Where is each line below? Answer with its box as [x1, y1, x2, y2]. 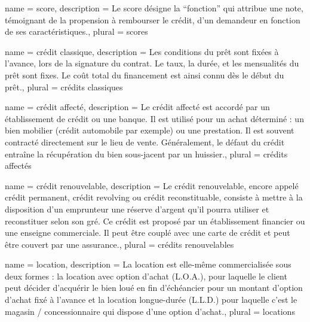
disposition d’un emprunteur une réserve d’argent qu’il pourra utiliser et [5, 202, 269, 215]
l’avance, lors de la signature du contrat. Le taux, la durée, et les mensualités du [5, 57, 299, 69]
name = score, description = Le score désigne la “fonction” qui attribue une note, [5, 2, 303, 14]
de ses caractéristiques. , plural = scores [5, 25, 148, 38]
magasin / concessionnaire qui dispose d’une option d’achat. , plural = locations [5, 305, 295, 317]
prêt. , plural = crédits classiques [5, 80, 123, 93]
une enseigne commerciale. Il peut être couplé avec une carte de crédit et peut [5, 226, 290, 239]
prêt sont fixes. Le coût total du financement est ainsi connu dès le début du [5, 68, 284, 81]
